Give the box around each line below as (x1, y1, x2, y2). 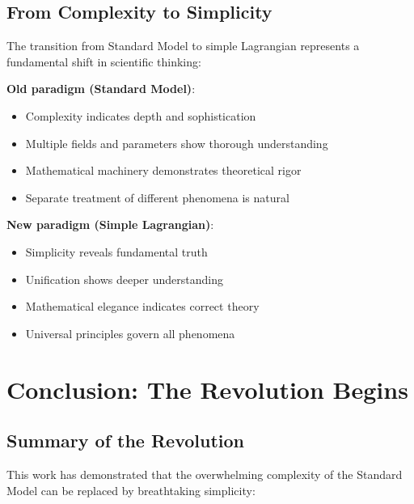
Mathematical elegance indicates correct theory (25, 298, 260, 315)
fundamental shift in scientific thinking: (6, 53, 201, 70)
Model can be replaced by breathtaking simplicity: (6, 481, 256, 498)
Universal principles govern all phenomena (25, 324, 235, 341)
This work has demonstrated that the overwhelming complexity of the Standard (6, 465, 403, 482)
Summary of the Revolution (6, 428, 244, 453)
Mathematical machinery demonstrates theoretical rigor (25, 162, 302, 179)
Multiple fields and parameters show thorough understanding (25, 134, 328, 151)
